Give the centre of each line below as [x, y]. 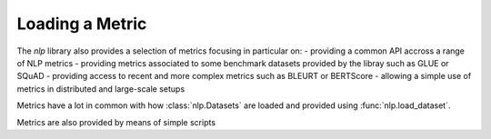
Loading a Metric [82, 24]
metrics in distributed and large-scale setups [101, 89]
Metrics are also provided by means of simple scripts [116, 122]
